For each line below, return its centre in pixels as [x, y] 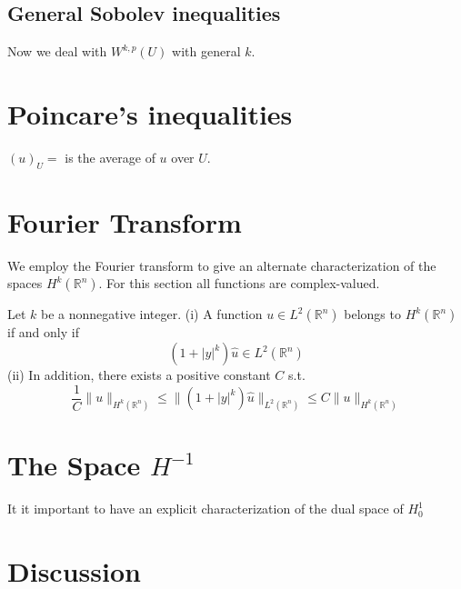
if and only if [43, 332]
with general [206, 51]
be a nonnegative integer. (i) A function [152, 314]
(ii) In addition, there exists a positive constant [139, 375]
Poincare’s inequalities [150, 113]
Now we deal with [57, 51]
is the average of [110, 157]
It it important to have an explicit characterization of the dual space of [205, 509]
